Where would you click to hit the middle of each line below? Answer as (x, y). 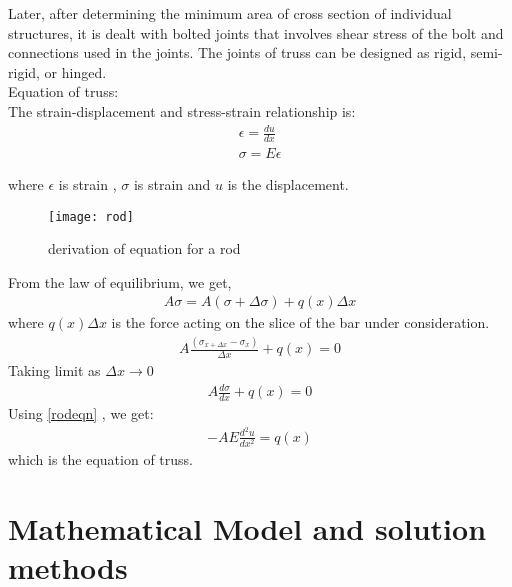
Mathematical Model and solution (247, 527)
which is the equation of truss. (100, 459)
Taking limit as (54, 370)
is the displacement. (288, 183)
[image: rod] (91, 216)
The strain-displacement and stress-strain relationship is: (182, 110)
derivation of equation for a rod (144, 248)
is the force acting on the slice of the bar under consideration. (300, 322)
